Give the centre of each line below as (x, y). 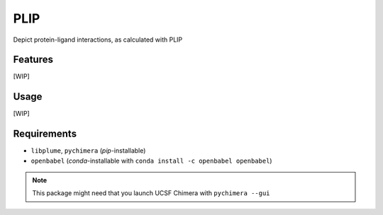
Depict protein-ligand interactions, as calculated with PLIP (98, 40)
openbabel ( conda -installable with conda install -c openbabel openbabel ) (151, 161)
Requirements (45, 134)
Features (33, 60)
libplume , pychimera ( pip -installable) (88, 151)
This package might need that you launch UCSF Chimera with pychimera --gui (151, 193)
